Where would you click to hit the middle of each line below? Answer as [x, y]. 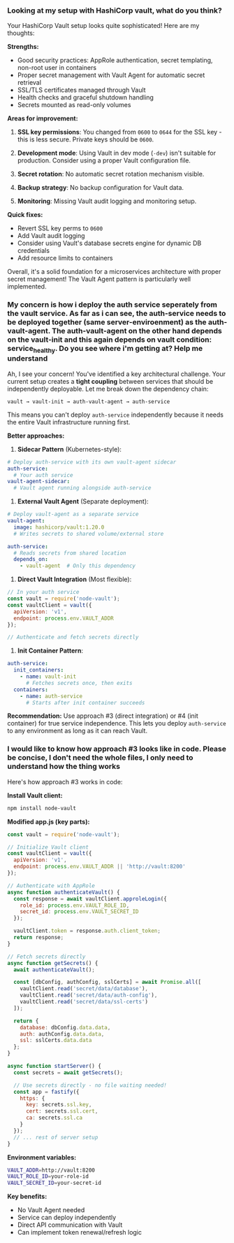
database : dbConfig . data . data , [65, 1027]
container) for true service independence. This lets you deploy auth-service [117, 723]
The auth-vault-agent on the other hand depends [137, 331]
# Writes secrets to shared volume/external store [89, 534]
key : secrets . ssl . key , [59, 1105]
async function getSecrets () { [53, 963]
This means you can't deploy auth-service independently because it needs [115, 415]
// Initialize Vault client [48, 847]
